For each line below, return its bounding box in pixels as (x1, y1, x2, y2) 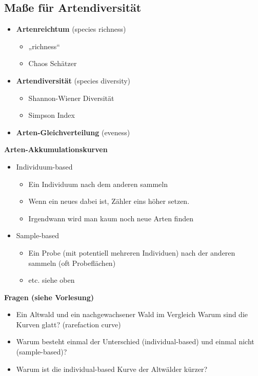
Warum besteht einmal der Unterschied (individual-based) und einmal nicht (16, 336, 254, 347)
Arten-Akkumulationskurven (4, 144, 108, 155)
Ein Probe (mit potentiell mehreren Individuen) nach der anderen (28, 247, 235, 258)
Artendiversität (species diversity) (16, 75, 131, 86)
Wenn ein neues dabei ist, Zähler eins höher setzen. (28, 196, 190, 206)
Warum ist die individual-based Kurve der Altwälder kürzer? (16, 363, 207, 374)
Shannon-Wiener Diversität (28, 92, 114, 103)
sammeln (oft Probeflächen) (28, 257, 116, 268)
